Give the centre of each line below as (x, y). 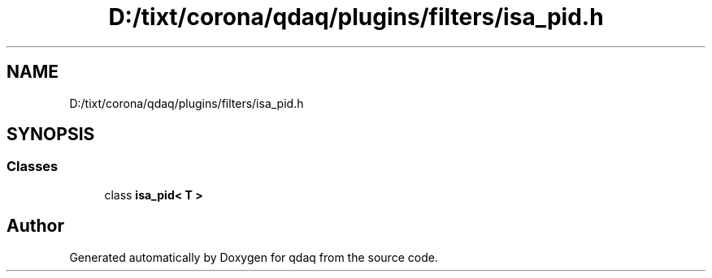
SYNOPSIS (51, 135)
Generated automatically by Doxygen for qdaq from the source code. (254, 257)
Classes (33, 167)
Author (35, 226)
